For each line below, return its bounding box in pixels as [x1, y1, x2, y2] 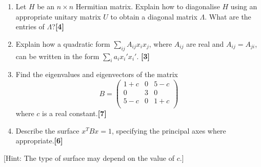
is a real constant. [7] [42, 108, 107, 119]
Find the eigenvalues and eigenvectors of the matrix [15, 69, 178, 80]
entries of [15, 21, 45, 32]
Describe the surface [15, 125, 79, 136]
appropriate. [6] [15, 135, 63, 146]
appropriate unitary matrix [15, 11, 101, 22]
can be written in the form [15, 50, 99, 61]
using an [230, 1, 257, 11]
